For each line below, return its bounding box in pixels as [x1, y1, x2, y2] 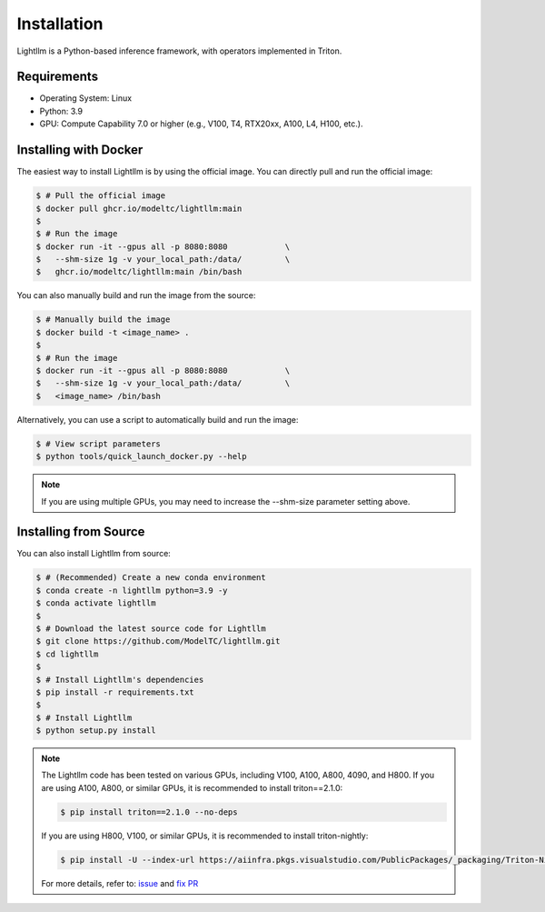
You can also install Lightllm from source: [16, 548, 172, 559]
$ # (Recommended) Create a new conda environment [35, 573, 267, 583]
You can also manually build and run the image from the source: [16, 290, 256, 301]
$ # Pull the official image [35, 191, 166, 201]
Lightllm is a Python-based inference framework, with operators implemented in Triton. [16, 45, 342, 56]
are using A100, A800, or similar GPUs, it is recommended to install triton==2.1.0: [41, 782, 343, 793]
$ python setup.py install [35, 726, 156, 736]
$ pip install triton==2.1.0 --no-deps [60, 807, 238, 817]
